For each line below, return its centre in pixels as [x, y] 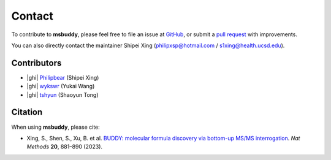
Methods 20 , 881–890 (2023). [65, 147]
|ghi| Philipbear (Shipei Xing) [63, 77]
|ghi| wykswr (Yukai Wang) [61, 86]
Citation [27, 112]
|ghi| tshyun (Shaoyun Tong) [63, 94]
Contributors [36, 63]
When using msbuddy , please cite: [56, 127]
